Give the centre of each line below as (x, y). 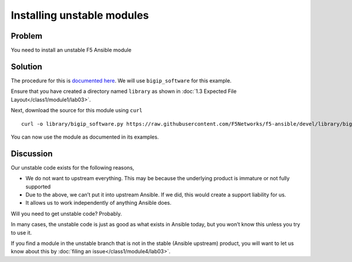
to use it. (21, 232)
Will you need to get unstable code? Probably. (67, 213)
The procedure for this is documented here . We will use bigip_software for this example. (121, 80)
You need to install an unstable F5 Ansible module (71, 50)
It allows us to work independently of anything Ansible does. (99, 203)
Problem (27, 36)
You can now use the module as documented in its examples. (85, 137)
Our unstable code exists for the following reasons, (72, 167)
